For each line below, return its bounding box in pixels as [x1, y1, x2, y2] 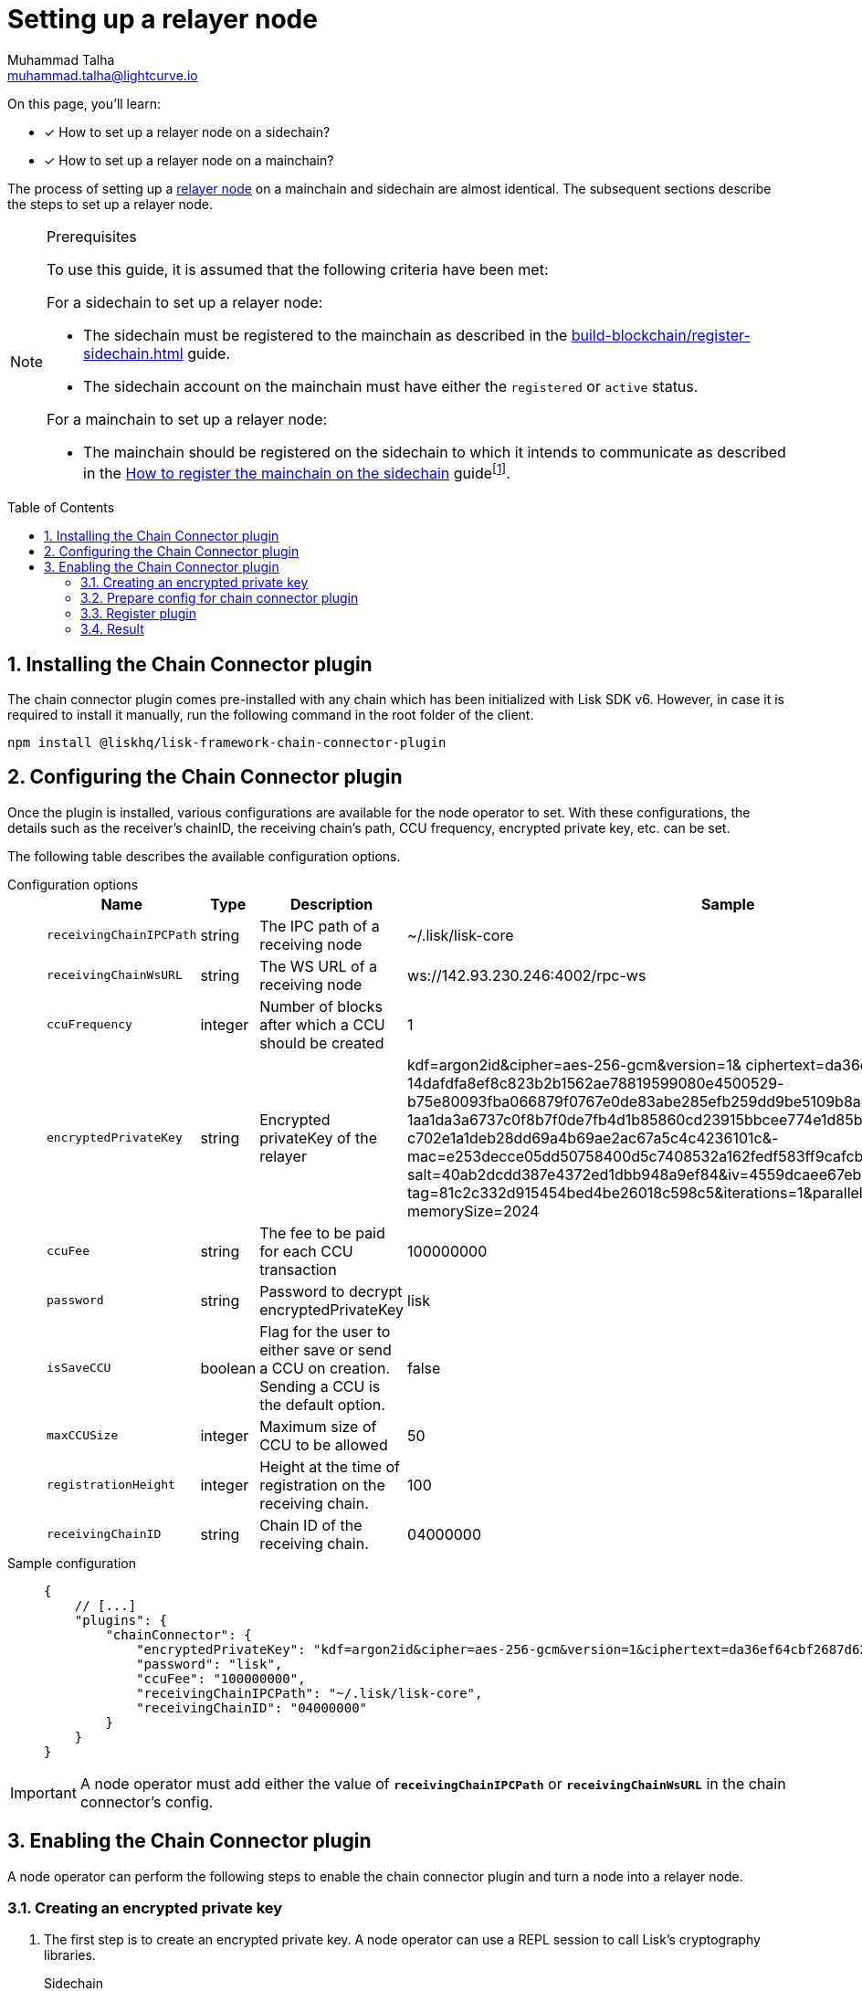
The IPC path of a [259, 916, 380, 935]
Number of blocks [259, 996, 383, 1016]
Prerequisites [47, 226, 137, 246]
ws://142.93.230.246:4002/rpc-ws [407, 965, 646, 985]
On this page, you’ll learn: [7, 95, 161, 111]
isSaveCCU [47, 1361, 111, 1375]
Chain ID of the [259, 1515, 363, 1534]
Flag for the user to [259, 1322, 391, 1341]
